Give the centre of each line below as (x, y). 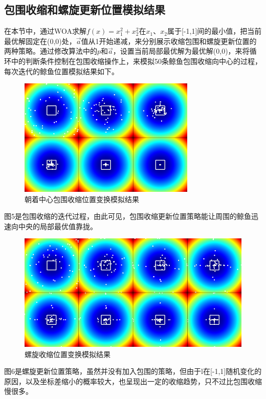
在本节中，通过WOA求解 (45, 31)
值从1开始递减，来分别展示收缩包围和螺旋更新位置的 (169, 41)
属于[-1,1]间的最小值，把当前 (214, 31)
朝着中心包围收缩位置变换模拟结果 (82, 199)
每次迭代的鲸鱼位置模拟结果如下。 (61, 71)
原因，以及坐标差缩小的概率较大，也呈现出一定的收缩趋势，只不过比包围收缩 (133, 381)
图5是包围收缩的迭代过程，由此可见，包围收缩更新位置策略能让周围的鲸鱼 (128, 216)
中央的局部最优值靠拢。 (58, 226)
